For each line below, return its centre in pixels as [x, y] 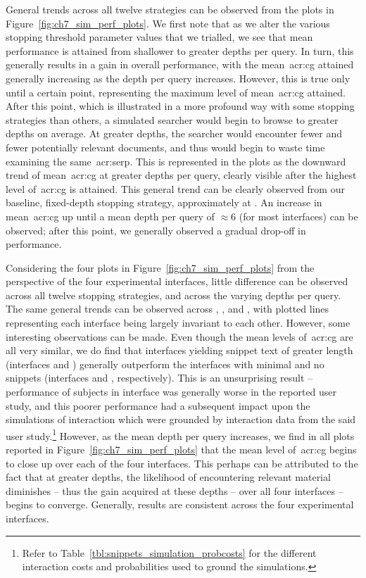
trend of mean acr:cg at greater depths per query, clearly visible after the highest [181, 175]
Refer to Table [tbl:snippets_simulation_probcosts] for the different [169, 552]
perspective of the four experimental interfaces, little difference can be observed [177, 281]
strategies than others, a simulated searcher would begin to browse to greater [172, 119]
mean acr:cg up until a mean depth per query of [110, 216]
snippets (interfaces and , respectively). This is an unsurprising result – [159, 378]
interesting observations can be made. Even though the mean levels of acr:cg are [179, 336]
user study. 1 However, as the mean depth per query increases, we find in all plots [180, 434]
